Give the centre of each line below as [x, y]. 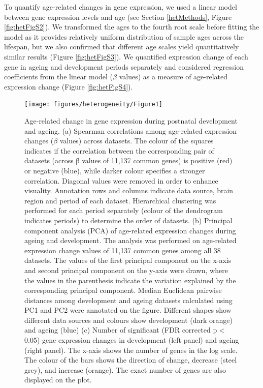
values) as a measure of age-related [173, 77]
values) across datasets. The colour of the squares [137, 141]
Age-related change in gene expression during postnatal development [131, 121]
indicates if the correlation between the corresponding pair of [119, 150]
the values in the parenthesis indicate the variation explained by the [130, 280]
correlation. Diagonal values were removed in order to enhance [121, 180]
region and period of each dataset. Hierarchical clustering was [120, 200]
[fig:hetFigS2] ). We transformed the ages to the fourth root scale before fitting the [132, 27]
